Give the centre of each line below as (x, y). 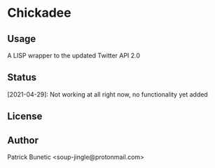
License (25, 117)
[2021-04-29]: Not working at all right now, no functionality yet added (107, 94)
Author (23, 140)
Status (22, 77)
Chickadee (39, 13)
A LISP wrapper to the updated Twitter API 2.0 (74, 55)
